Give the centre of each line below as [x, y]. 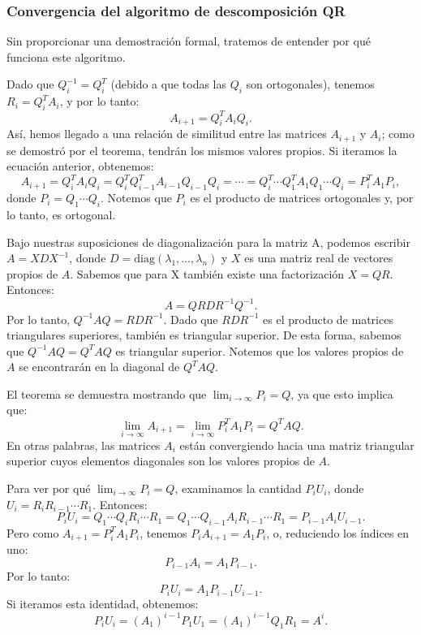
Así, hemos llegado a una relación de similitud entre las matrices [167, 134]
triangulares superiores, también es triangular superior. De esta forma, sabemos [204, 335]
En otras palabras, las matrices [84, 445]
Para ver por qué [49, 488]
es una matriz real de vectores [319, 258]
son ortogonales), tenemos [310, 84]
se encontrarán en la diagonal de [99, 367]
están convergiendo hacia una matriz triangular [297, 445]
